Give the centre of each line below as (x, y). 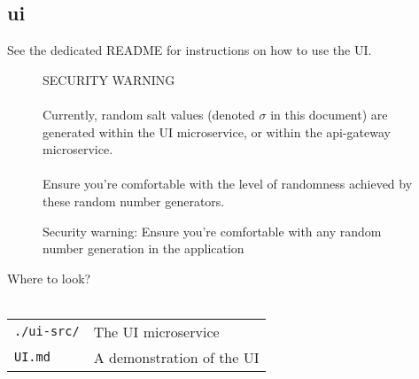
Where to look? (49, 278)
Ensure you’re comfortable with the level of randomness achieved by (228, 184)
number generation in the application (144, 248)
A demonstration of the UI (176, 357)
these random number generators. (134, 201)
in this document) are (329, 114)
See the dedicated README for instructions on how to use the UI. (190, 50)
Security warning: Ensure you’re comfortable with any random (212, 231)
